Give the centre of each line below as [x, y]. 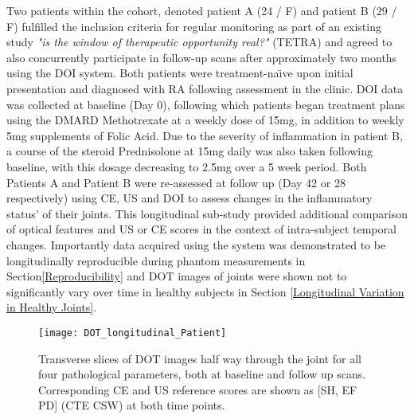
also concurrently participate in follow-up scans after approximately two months [202, 57]
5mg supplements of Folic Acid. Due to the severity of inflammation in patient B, [205, 135]
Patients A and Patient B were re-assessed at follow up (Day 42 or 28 [176, 182]
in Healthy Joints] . [52, 307]
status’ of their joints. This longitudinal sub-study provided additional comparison [207, 213]
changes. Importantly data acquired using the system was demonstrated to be [196, 244]
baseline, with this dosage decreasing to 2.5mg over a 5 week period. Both [187, 166]
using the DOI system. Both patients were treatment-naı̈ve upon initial [180, 73]
